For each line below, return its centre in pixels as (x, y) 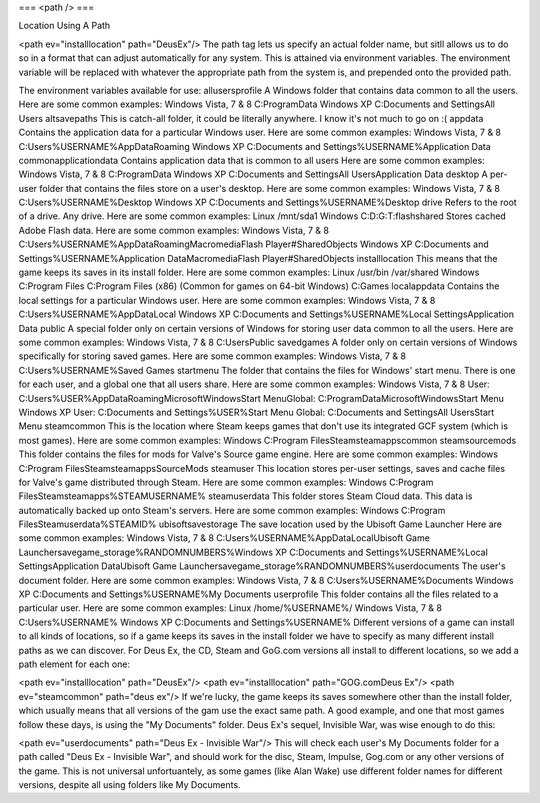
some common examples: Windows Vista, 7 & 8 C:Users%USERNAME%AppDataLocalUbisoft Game (224, 538)
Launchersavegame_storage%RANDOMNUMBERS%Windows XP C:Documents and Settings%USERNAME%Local (253, 552)
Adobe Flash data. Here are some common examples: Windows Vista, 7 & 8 (174, 230)
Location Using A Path (64, 26)
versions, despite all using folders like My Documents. (129, 785)
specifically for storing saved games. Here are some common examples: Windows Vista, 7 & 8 (212, 356)
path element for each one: (74, 664)
